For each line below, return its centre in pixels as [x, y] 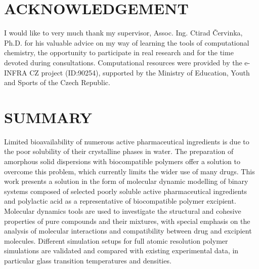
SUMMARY [48, 117]
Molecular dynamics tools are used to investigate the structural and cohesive [123, 210]
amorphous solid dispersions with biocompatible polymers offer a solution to [122, 161]
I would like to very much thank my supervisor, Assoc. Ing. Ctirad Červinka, [123, 33]
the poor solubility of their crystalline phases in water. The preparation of [119, 151]
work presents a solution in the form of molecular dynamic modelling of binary [126, 181]
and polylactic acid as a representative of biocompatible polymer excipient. [120, 201]
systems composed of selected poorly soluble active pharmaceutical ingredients [126, 191]
